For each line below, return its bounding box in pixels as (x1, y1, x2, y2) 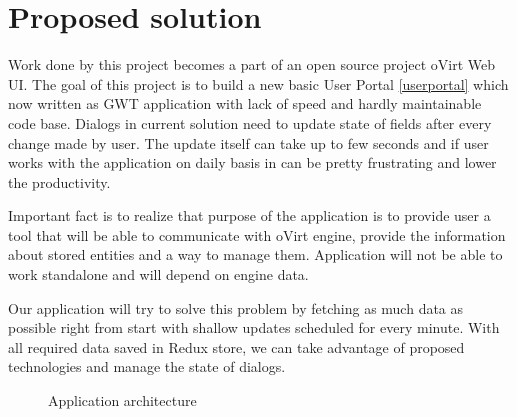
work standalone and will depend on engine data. (8, 264, 309, 285)
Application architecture (48, 390, 197, 411)
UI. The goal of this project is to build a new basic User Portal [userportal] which (8, 73, 509, 94)
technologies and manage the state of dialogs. (8, 356, 286, 377)
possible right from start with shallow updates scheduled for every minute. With (8, 317, 500, 338)
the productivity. (8, 171, 111, 192)
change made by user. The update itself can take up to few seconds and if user (8, 132, 489, 153)
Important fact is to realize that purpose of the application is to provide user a (8, 205, 491, 226)
